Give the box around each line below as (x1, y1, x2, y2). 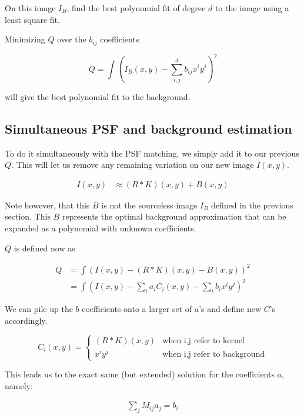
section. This (5, 210, 51, 223)
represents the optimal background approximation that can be (62, 210, 286, 223)
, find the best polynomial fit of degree (66, 2, 206, 14)
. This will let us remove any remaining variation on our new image (11, 158, 254, 171)
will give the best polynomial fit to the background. (5, 90, 191, 102)
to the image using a (215, 2, 289, 14)
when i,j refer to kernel (162, 336, 245, 345)
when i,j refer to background (162, 350, 265, 359)
